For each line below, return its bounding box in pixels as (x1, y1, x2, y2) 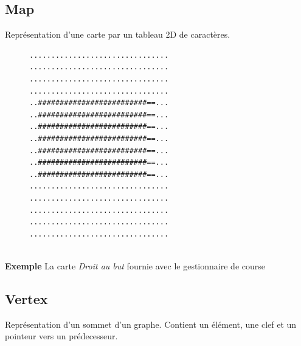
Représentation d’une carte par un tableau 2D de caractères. (5, 28, 230, 41)
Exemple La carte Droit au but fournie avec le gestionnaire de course (5, 259, 265, 272)
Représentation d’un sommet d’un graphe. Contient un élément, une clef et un (5, 317, 297, 330)
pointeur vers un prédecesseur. (5, 330, 118, 342)
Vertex (5, 289, 48, 308)
